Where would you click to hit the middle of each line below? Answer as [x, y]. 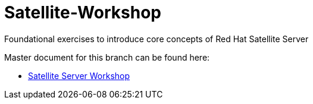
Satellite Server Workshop [79, 75]
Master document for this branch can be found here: [107, 57]
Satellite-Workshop [83, 12]
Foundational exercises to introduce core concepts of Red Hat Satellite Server [156, 39]
